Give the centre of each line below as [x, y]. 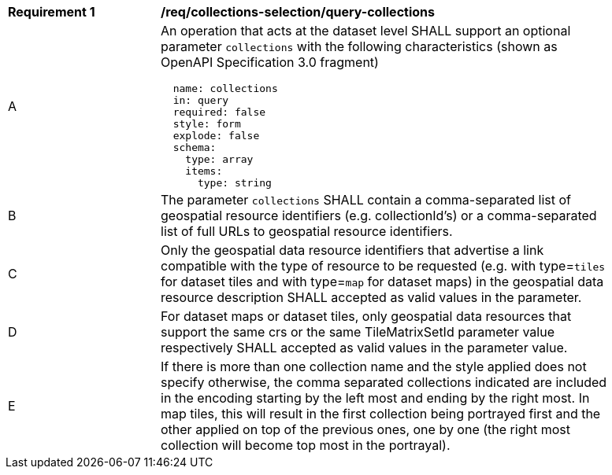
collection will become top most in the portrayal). [306, 445]
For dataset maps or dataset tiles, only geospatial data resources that [366, 316]
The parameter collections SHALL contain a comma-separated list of [366, 200]
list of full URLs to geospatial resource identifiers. [307, 231]
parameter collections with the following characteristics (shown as [359, 46]
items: [204, 171]
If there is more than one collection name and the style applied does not [374, 366]
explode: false [216, 136]
